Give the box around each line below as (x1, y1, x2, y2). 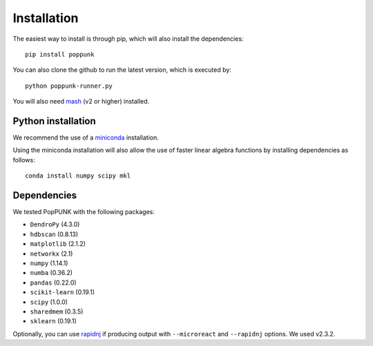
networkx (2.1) (30, 249, 73, 258)
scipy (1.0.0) (30, 298, 68, 306)
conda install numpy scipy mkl (25, 172, 131, 180)
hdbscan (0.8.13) (30, 230, 79, 238)
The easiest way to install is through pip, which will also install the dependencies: (12, 35, 244, 43)
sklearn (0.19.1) (30, 317, 77, 325)
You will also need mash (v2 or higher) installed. (12, 97, 150, 106)
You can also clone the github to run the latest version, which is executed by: (12, 66, 231, 74)
